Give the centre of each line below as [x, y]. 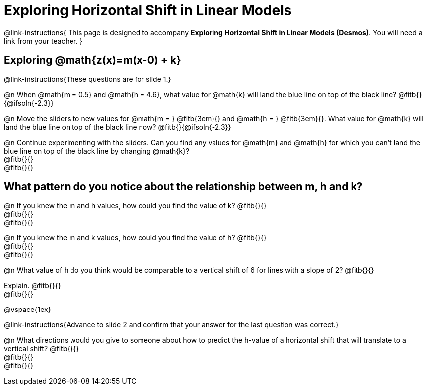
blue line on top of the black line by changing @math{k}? [97, 151]
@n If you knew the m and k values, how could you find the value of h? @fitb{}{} [135, 238]
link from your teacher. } [43, 41]
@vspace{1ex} [28, 310]
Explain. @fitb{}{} [33, 286]
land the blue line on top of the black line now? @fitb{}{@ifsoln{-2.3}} [118, 127]
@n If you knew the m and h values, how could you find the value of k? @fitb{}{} [135, 206]
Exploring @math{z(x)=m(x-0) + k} [93, 60]
